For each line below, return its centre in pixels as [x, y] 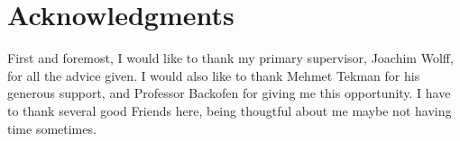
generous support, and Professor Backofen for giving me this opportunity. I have [229, 93]
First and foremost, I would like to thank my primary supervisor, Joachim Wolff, [230, 58]
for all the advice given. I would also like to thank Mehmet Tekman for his [214, 75]
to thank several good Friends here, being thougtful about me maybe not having [230, 110]
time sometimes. [52, 128]
